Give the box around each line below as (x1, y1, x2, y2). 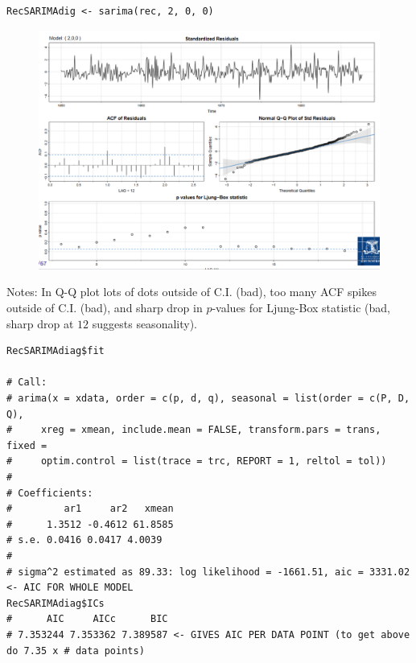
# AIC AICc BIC (6, 613, 168, 625)
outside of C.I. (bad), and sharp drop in (6, 299, 203, 316)
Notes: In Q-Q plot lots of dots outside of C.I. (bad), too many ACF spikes (6, 283, 377, 300)
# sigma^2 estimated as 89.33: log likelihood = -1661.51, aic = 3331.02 (6, 566, 410, 578)
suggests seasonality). (92, 315, 197, 331)
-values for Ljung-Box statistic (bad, (212, 299, 390, 316)
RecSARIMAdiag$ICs (6, 597, 105, 609)
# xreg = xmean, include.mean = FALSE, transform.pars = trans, (6, 424, 381, 436)
